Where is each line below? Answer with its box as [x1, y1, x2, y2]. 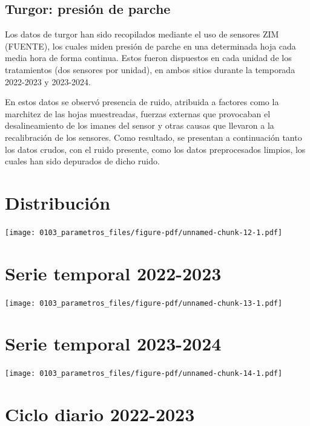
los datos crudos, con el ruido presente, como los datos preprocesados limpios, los [5, 143, 306, 155]
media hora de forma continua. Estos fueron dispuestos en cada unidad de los [5, 51, 292, 64]
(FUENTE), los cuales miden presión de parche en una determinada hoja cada [5, 39, 296, 52]
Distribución [5, 190, 111, 215]
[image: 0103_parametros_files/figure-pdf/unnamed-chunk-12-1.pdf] [5, 228, 283, 237]
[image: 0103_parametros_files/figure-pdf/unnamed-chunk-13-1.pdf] [5, 299, 283, 308]
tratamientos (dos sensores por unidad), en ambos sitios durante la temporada [5, 63, 295, 76]
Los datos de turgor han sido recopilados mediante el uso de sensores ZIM [5, 28, 279, 40]
